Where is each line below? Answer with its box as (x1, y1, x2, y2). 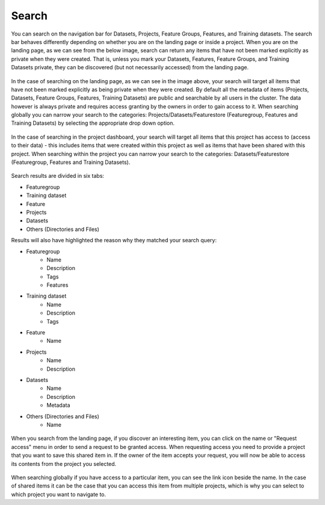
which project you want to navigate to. (11, 491, 107, 498)
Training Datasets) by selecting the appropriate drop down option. (11, 119, 175, 127)
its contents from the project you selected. (11, 460, 117, 467)
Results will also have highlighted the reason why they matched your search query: (11, 237, 217, 244)
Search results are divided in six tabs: (11, 172, 105, 180)
